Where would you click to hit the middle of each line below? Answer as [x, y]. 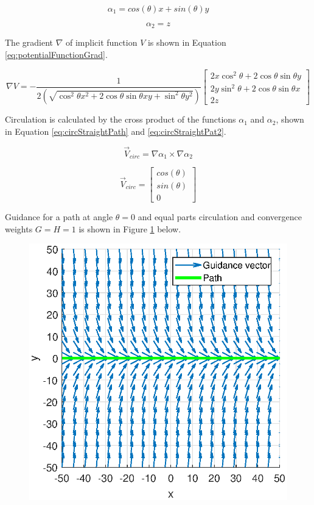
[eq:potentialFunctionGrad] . [56, 55]
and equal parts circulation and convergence [220, 217]
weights [19, 228]
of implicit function [101, 42]
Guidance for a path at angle [59, 217]
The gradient [29, 42]
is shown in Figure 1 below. [130, 228]
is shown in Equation [187, 42]
